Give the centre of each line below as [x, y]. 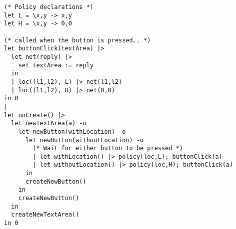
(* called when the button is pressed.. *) [77, 40]
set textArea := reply [56, 65]
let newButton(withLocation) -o [72, 131]
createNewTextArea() [45, 215]
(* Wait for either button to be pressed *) [108, 148]
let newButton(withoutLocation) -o [84, 140]
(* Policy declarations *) [49, 7]
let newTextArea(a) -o [49, 123]
